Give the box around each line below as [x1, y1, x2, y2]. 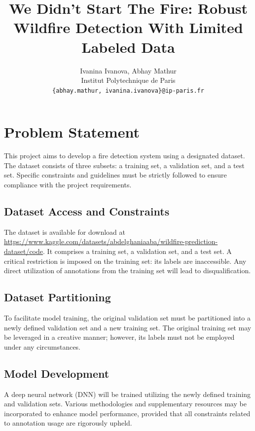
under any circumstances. [4, 341, 81, 352]
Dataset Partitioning [4, 289, 111, 305]
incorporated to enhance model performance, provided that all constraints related [4, 408, 251, 418]
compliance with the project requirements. [4, 180, 132, 190]
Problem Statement [4, 122, 140, 142]
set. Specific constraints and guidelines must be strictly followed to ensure [4, 170, 227, 180]
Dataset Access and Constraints [4, 204, 170, 219]
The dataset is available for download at [4, 226, 125, 237]
